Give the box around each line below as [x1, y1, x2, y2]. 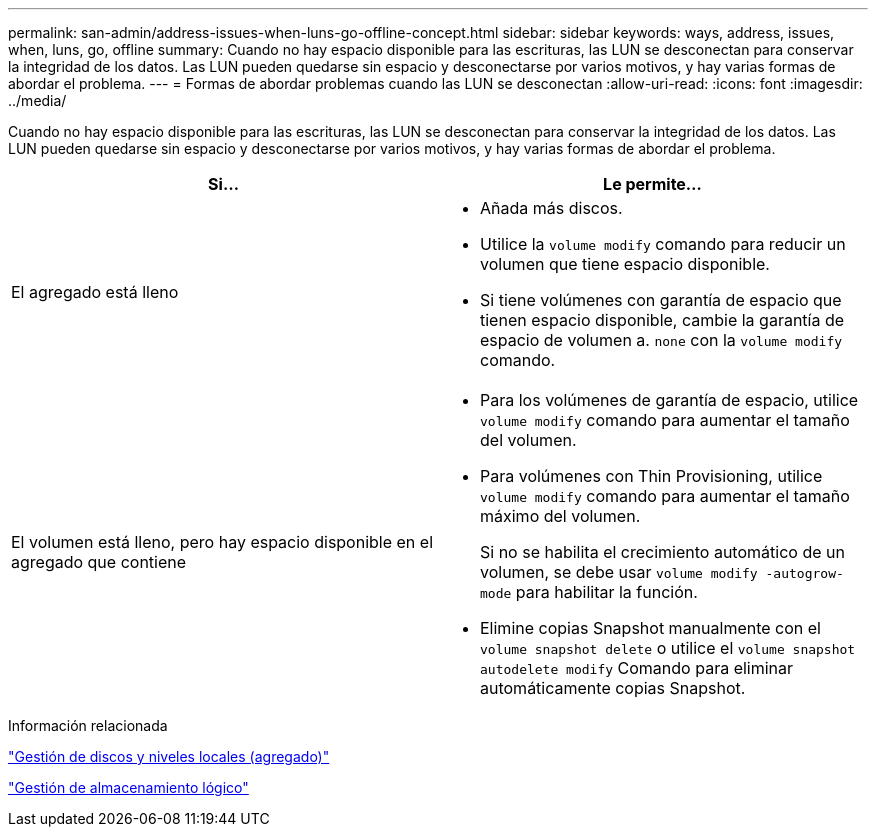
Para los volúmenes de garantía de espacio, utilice [480, 390, 859, 410]
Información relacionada [8, 717, 168, 734]
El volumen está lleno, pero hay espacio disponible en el [11, 532, 434, 552]
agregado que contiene [11, 552, 187, 572]
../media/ [8, 92, 67, 109]
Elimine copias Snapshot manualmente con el [480, 618, 821, 638]
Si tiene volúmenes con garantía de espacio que [480, 290, 842, 310]
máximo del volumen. [480, 506, 641, 526]
